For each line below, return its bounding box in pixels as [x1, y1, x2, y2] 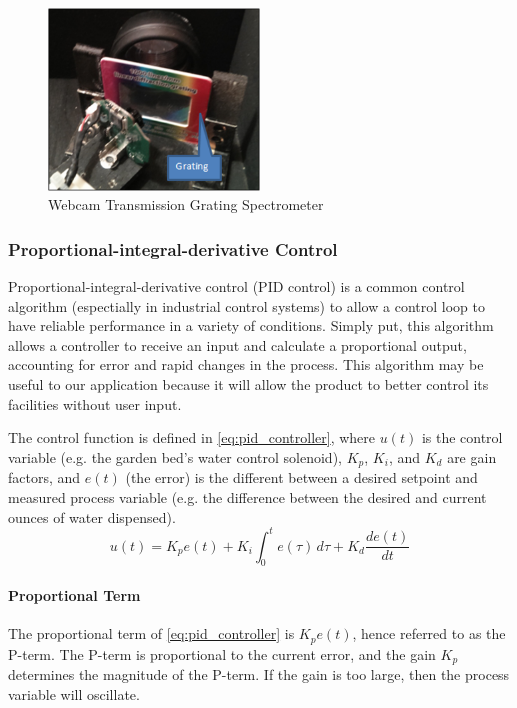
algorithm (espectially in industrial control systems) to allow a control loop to [8, 295, 485, 316]
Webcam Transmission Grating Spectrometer [48, 194, 324, 215]
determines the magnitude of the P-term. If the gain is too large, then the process [8, 664, 510, 685]
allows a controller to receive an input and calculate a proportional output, [8, 334, 467, 355]
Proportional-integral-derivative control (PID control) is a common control [8, 276, 465, 297]
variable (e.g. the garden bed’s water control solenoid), [8, 446, 342, 467]
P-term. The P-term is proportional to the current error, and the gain [8, 643, 436, 664]
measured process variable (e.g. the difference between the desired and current [8, 486, 487, 507]
